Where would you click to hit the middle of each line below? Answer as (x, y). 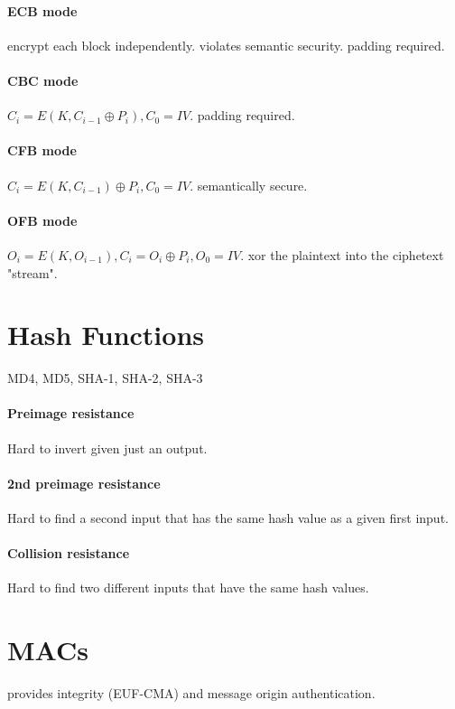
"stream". (32, 272)
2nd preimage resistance (84, 483)
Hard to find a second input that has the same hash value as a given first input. (228, 518)
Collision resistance (69, 553)
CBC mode (43, 80)
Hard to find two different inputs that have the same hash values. (188, 588)
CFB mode (42, 150)
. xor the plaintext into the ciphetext (342, 254)
